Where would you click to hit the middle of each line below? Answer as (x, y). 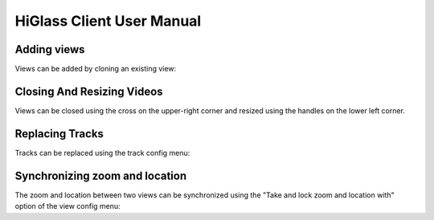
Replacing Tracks (59, 134)
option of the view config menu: (68, 206)
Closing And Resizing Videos (89, 91)
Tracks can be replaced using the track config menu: (102, 153)
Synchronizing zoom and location (101, 175)
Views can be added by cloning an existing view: (96, 69)
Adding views (50, 49)
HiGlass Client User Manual (108, 21)
